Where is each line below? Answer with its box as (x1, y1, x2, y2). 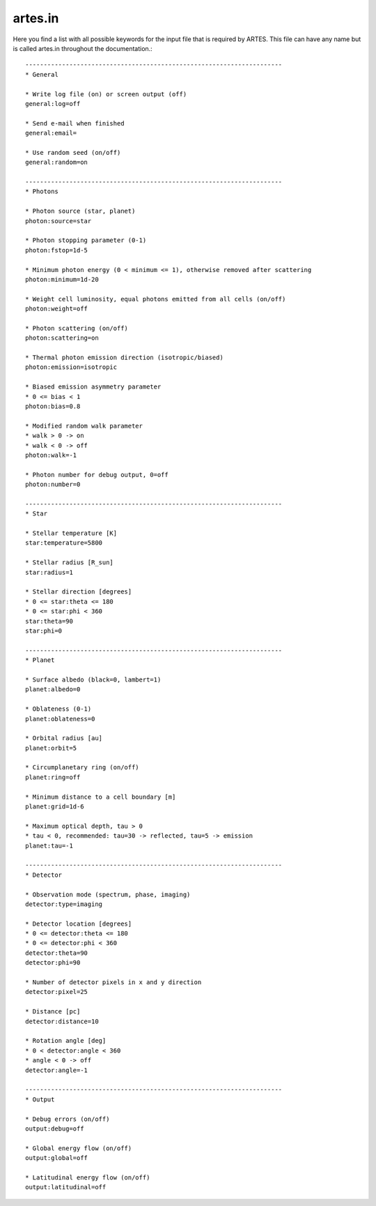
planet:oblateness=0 (25, 715, 95, 723)
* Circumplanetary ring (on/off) (25, 764, 139, 771)
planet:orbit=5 (25, 744, 77, 752)
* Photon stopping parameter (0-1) (25, 236, 147, 244)
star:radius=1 (25, 568, 73, 576)
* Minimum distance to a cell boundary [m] (25, 792, 176, 801)
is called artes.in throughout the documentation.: (13, 44, 152, 52)
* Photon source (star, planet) (25, 207, 136, 216)
